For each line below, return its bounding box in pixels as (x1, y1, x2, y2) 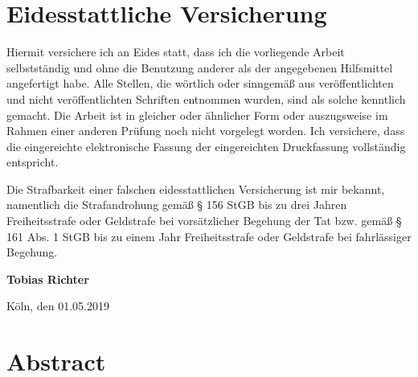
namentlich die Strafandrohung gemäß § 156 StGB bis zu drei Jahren (6, 196, 347, 213)
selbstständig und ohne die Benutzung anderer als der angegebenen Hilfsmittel (6, 59, 393, 76)
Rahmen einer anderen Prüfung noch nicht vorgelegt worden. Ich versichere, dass (6, 122, 405, 139)
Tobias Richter (6, 270, 89, 287)
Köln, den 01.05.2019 (6, 297, 109, 314)
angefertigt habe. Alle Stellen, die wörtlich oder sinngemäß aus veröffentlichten (6, 75, 394, 92)
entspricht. (6, 154, 59, 170)
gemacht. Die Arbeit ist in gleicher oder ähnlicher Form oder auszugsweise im (6, 106, 388, 123)
